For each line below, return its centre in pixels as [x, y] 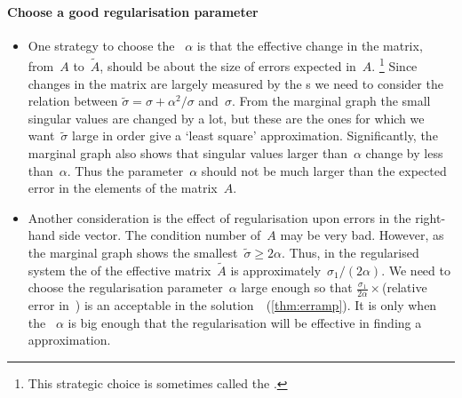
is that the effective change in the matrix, [310, 45]
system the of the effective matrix [119, 270]
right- [430, 217]
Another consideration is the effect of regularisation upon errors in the [219, 217]
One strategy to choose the [101, 45]
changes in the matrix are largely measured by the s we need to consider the [235, 83]
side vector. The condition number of [160, 235]
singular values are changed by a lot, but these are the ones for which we [226, 118]
